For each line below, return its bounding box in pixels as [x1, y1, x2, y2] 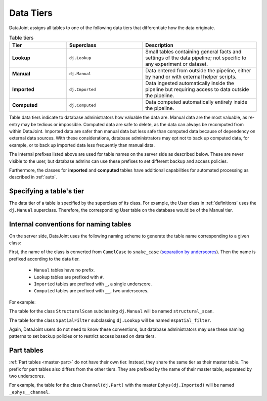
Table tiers [9, 35, 34, 42]
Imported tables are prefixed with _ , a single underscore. [34, 281, 152, 287]
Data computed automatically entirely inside [145, 99, 248, 106]
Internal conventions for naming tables [9, 220, 132, 228]
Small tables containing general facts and [145, 48, 242, 55]
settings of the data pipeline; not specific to [145, 54, 247, 61]
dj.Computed [69, 102, 96, 108]
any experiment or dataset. [145, 61, 208, 68]
